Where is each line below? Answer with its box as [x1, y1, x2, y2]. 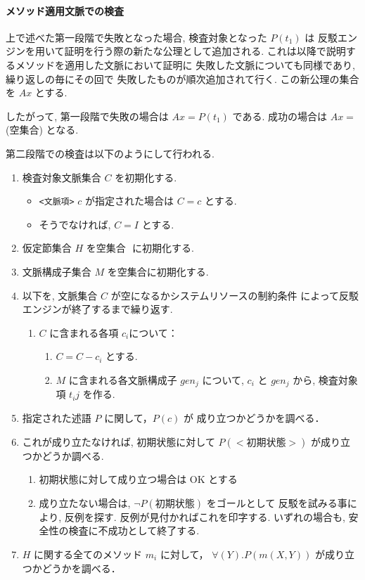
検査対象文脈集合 [22, 169, 101, 184]
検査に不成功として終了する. [68, 523, 200, 538]
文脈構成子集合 [22, 264, 91, 278]
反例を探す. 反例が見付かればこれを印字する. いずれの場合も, [64, 509, 345, 524]
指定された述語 [22, 411, 91, 425]
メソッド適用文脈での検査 [6, 3, 124, 18]
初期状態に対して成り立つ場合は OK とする [39, 472, 238, 486]
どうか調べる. [41, 448, 104, 463]
